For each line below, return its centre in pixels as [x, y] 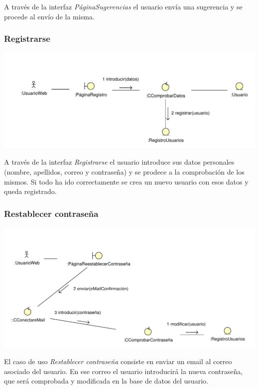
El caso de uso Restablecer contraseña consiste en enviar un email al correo [118, 361]
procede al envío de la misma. [49, 16]
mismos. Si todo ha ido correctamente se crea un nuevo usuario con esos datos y [126, 181]
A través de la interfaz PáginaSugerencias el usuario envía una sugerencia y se [123, 6]
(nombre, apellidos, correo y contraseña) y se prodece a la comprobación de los [124, 172]
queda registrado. [30, 191]
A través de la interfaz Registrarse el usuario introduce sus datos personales [119, 162]
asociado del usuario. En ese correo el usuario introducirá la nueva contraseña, [124, 371]
